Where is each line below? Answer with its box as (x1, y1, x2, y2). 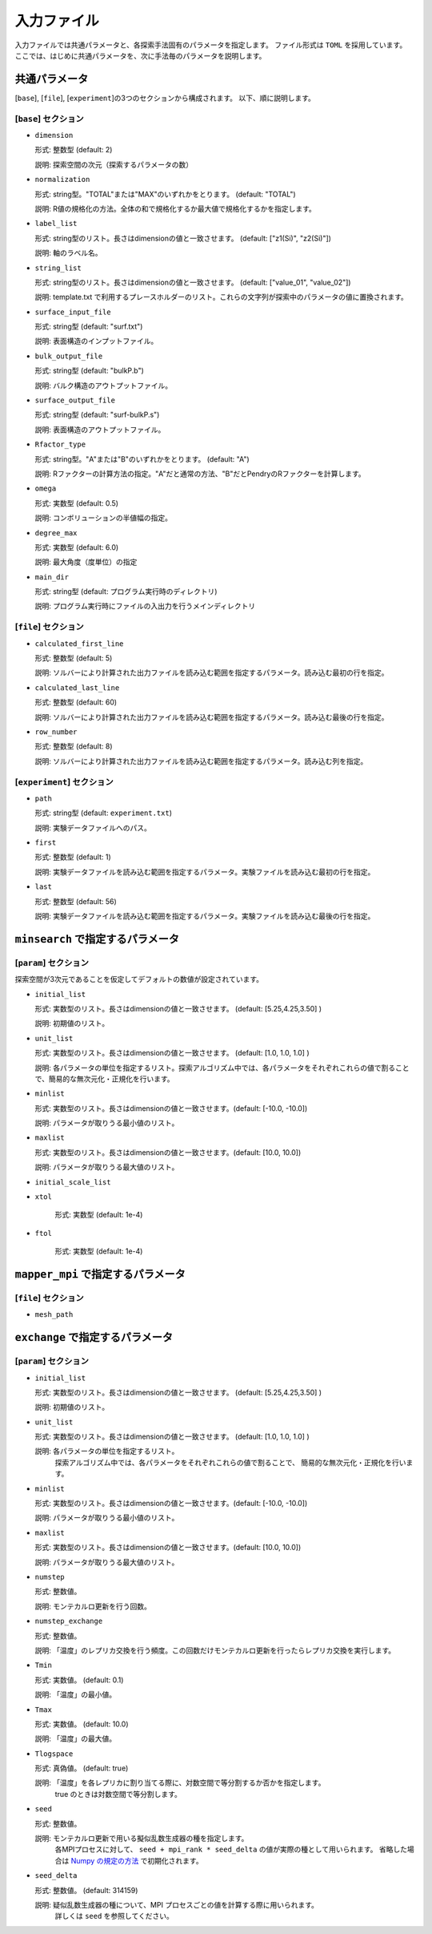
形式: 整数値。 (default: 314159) (34, 1885, 138, 1895)
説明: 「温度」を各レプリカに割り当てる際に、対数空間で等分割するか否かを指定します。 (34, 1778, 326, 1787)
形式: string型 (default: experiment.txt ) (34, 808, 172, 818)
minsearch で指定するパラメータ (14, 932, 180, 946)
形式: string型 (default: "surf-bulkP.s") (34, 410, 160, 420)
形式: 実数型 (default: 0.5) (34, 498, 119, 508)
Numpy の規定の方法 (70, 1855, 139, 1865)
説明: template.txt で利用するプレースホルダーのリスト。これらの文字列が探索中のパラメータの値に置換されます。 (34, 293, 408, 302)
